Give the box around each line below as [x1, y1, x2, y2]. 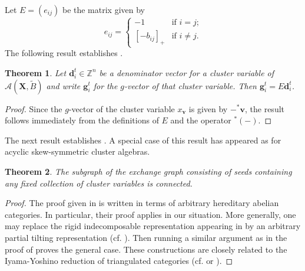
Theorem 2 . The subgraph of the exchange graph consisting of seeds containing [5, 165, 292, 177]
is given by [188, 102, 228, 115]
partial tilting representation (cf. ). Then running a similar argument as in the [5, 231, 287, 243]
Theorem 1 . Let [5, 66, 67, 79]
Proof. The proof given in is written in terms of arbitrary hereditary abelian [5, 197, 279, 209]
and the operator [170, 114, 231, 126]
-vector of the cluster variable [68, 102, 175, 115]
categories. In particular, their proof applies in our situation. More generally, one [5, 208, 296, 220]
